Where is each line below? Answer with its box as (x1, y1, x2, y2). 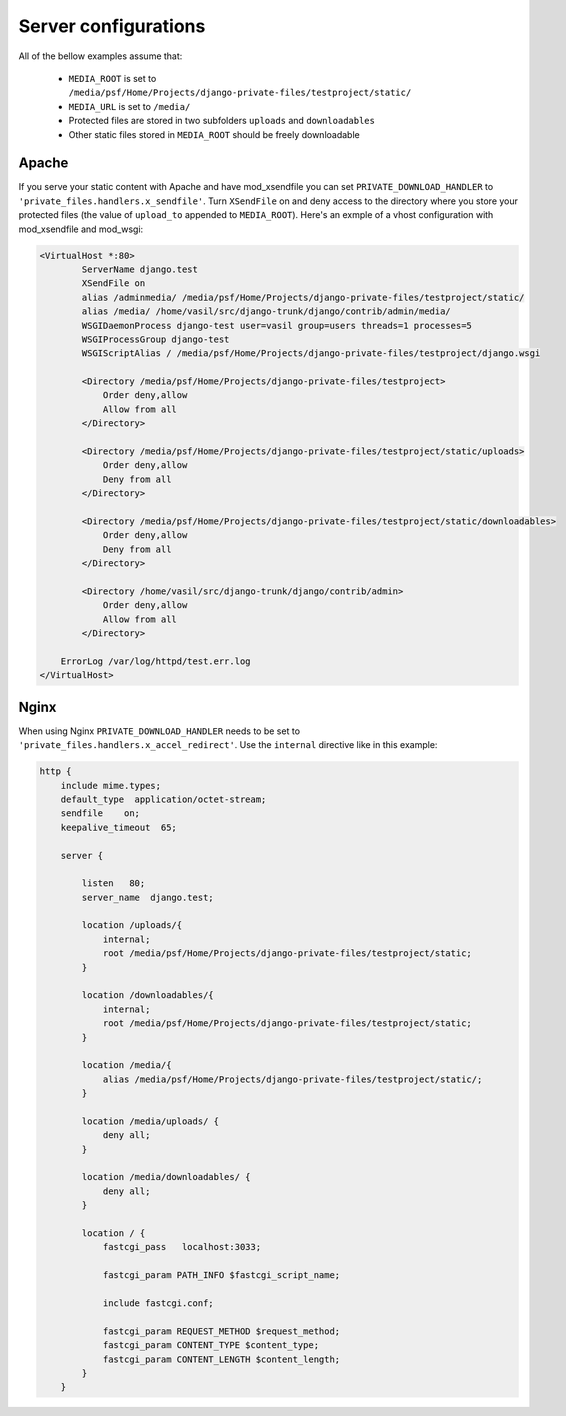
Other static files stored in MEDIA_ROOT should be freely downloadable (68, 128, 360, 140)
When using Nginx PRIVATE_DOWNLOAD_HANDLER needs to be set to (18, 725, 300, 737)
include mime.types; (60, 780, 162, 791)
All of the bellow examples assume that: (18, 50, 183, 62)
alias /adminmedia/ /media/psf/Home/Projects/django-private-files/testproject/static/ (81, 291, 525, 303)
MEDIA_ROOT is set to (68, 72, 157, 84)
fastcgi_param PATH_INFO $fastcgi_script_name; (102, 1270, 341, 1281)
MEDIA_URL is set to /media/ (68, 100, 191, 112)
